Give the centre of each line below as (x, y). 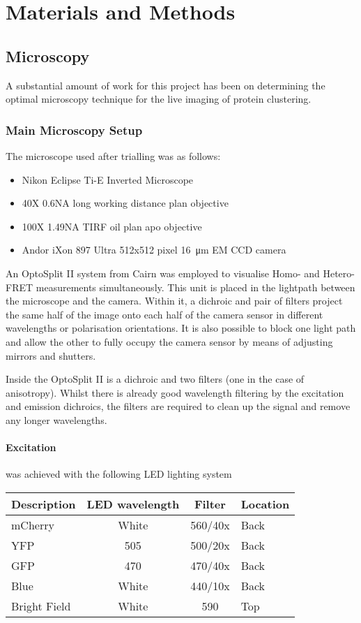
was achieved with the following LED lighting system (119, 474)
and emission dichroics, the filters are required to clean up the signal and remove (178, 406)
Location (265, 504)
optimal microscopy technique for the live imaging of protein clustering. (159, 99)
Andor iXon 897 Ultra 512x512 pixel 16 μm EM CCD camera (154, 250)
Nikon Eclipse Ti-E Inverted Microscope (108, 179)
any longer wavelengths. (56, 419)
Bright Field (41, 606)
